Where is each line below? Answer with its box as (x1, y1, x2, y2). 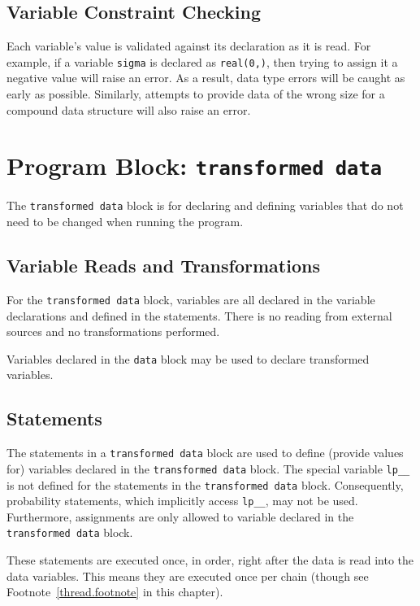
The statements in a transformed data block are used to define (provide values (6, 444, 404, 461)
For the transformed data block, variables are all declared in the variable (6, 290, 375, 307)
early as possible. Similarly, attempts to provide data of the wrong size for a (6, 85, 385, 102)
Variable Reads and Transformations (6, 253, 320, 278)
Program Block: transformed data (6, 149, 383, 182)
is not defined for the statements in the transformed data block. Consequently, (6, 476, 404, 493)
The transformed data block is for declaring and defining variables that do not (6, 197, 404, 214)
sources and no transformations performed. (6, 323, 220, 340)
